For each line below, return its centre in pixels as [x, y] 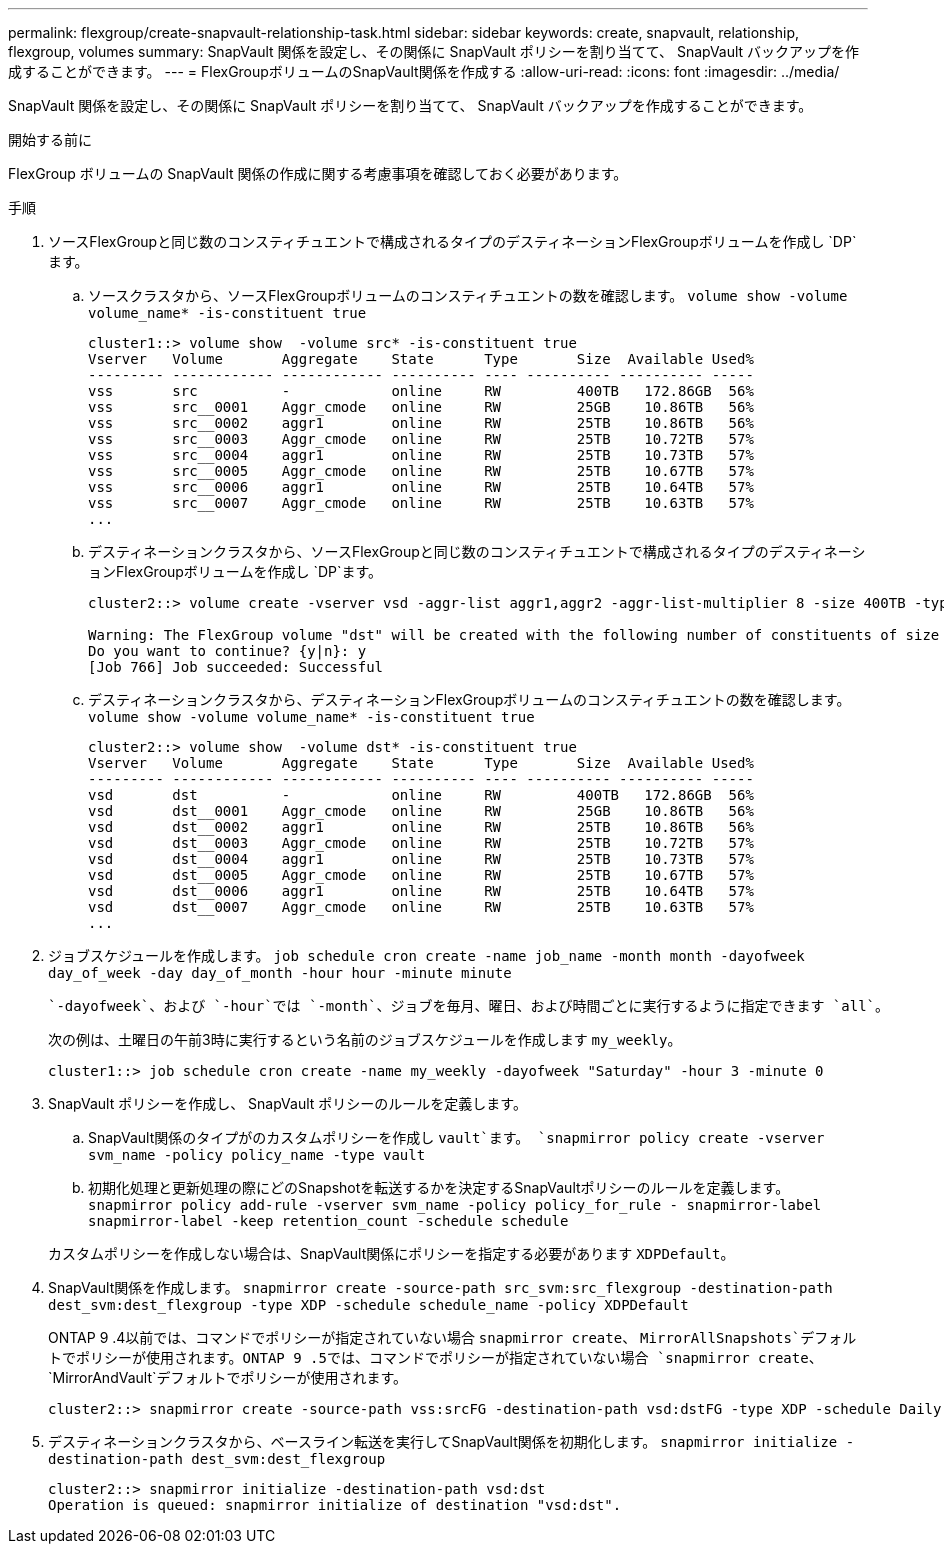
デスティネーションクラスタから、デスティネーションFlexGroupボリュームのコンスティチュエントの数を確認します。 [469, 699]
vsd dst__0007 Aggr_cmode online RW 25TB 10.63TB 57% [421, 907]
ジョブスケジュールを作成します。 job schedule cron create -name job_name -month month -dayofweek [426, 955]
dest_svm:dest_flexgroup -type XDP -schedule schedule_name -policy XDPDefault [368, 1305]
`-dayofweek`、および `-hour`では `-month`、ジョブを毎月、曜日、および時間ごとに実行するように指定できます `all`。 [469, 1006]
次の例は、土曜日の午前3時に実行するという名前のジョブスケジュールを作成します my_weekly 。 [365, 1039]
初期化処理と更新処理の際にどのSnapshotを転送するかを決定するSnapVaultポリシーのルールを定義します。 [439, 1187]
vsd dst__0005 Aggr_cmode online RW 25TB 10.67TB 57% [421, 875]
